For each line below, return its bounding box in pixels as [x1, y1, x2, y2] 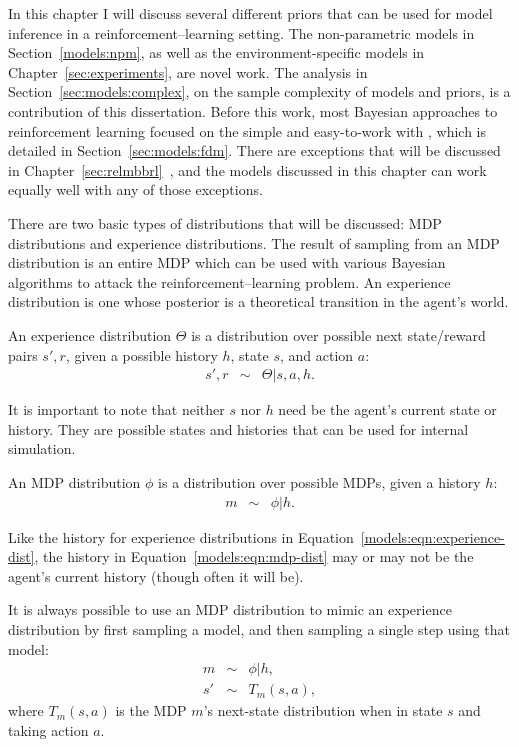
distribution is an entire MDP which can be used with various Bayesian [8, 252, 446, 273]
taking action [8, 719, 89, 740]
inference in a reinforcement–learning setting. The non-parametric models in [8, 22, 475, 43]
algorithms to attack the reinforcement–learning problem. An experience [8, 271, 451, 292]
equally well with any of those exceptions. [8, 179, 263, 200]
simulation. [8, 438, 76, 459]
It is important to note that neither [8, 399, 225, 420]
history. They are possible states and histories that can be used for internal [8, 418, 469, 439]
